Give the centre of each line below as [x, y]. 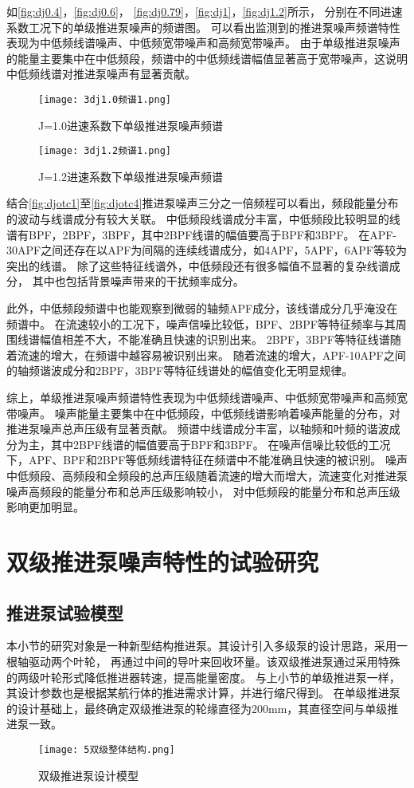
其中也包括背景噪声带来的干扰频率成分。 [138, 281]
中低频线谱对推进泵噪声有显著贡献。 [101, 74]
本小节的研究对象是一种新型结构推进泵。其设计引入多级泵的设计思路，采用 [201, 646]
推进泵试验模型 [65, 612]
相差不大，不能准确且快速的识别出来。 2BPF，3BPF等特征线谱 [226, 339]
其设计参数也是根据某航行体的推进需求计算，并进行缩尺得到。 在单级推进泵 [203, 693]
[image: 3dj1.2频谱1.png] [105, 151]
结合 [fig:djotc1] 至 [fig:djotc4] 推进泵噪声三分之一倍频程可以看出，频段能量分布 [203, 203]
